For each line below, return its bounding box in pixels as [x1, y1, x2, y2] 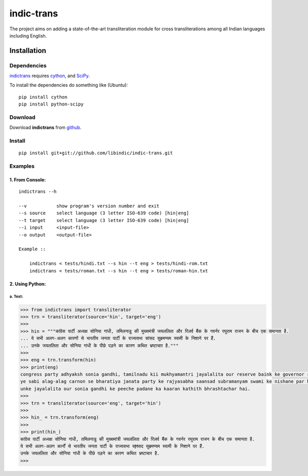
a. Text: [9, 294, 23, 299]
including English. [9, 32, 47, 39]
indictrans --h [18, 189, 57, 195]
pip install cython [18, 94, 68, 100]
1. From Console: [9, 176, 46, 182]
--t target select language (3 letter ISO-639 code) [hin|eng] [18, 217, 189, 223]
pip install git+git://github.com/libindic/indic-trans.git [18, 150, 173, 156]
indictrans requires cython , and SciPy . [9, 72, 90, 79]
